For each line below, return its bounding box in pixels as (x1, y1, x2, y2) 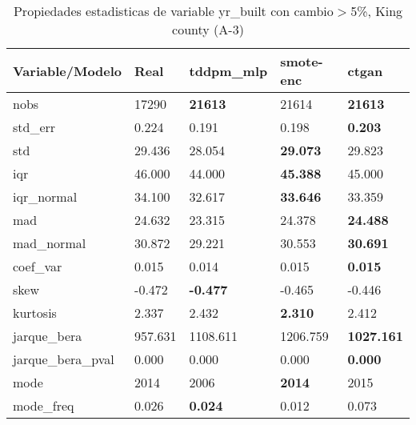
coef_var (13, 257, 62, 275)
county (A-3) (172, 20, 244, 38)
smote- (280, 52, 323, 70)
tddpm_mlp (189, 61, 268, 80)
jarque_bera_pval (13, 350, 114, 368)
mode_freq (13, 396, 74, 415)
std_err (13, 118, 56, 136)
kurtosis (13, 303, 57, 322)
